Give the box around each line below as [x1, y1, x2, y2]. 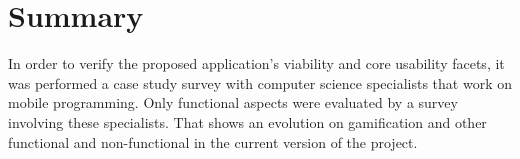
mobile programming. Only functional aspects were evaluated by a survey [8, 92, 458, 113]
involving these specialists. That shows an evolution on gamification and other [8, 111, 487, 132]
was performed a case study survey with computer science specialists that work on [8, 72, 512, 93]
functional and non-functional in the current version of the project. [8, 131, 418, 152]
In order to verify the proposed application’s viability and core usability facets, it [8, 53, 505, 74]
